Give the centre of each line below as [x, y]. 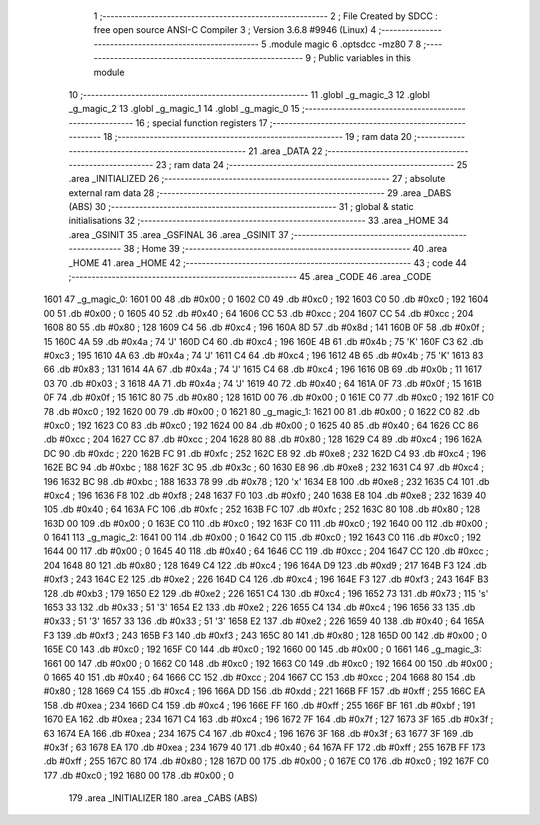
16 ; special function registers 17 [201, 122]
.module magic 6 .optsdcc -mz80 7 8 [345, 44]
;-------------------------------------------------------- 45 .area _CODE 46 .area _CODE [250, 277]
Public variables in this [365, 58]
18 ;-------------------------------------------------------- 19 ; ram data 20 [257, 137]
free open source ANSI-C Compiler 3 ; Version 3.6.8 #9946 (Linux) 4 [235, 30]
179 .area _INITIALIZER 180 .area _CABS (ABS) [163, 798]
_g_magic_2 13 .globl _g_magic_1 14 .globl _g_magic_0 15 [184, 109]
